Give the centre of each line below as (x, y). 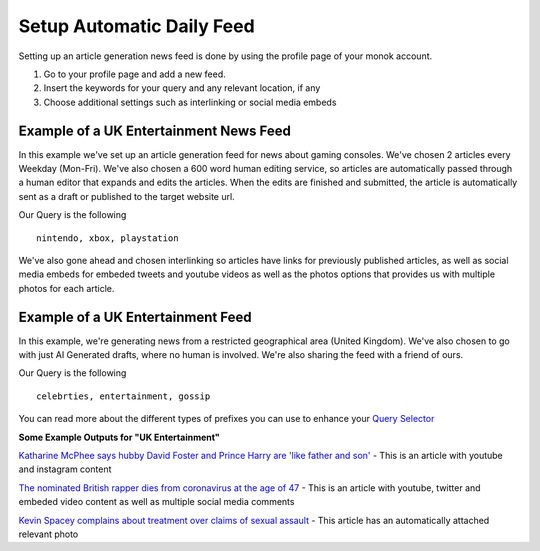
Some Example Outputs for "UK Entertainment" (119, 437)
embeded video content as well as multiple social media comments (156, 502)
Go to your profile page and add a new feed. (135, 74)
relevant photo (48, 534)
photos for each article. (66, 288)
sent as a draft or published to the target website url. (126, 196)
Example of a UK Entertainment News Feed (155, 130)
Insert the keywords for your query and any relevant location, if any (182, 88)
